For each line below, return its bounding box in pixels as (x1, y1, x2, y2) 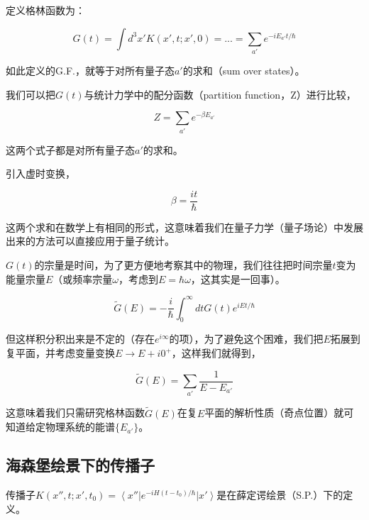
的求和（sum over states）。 (182, 62, 305, 77)
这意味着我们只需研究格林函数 (6, 405, 145, 420)
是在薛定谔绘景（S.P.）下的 (216, 487, 343, 502)
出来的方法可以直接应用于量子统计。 (6, 233, 175, 248)
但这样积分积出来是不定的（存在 (6, 331, 155, 346)
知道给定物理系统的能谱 (6, 419, 115, 434)
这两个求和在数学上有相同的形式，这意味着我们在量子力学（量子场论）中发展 (6, 219, 363, 234)
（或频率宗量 (53, 271, 113, 286)
